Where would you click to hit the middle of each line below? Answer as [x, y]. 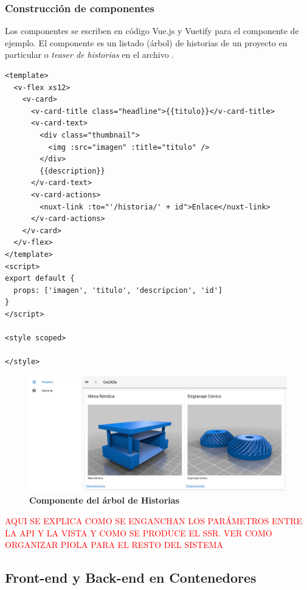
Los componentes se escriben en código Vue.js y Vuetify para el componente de [152, 31]
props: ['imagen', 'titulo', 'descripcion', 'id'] [118, 290]
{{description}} [72, 171]
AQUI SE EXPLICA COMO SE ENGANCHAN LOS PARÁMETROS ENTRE [153, 520]
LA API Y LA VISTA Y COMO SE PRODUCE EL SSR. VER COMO [139, 532]
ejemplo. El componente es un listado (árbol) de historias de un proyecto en [146, 42]
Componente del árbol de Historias [104, 500]
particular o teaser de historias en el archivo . [90, 54]
